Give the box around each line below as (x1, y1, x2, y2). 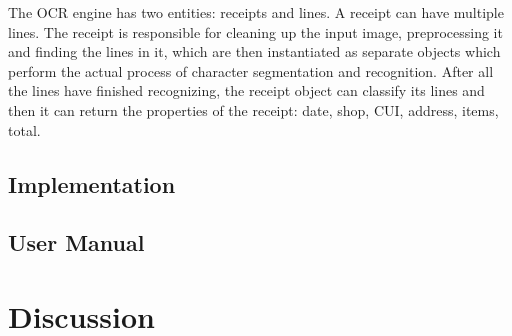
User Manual (8, 227, 145, 258)
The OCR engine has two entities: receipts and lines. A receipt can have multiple (8, 2, 504, 22)
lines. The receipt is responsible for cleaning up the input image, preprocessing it (8, 21, 503, 42)
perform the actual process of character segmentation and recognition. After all (8, 60, 494, 81)
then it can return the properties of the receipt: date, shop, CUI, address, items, (8, 99, 499, 120)
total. (8, 119, 41, 140)
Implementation (8, 168, 176, 199)
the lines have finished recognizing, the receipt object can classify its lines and (8, 80, 485, 101)
